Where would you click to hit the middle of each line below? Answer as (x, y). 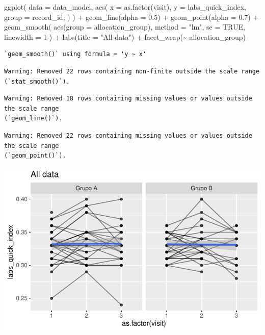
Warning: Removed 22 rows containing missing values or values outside (128, 135)
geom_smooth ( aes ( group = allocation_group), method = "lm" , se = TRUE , (125, 27)
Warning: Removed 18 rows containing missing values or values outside (128, 99)
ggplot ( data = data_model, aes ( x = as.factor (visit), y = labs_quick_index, (125, 7)
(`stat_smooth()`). (37, 81)
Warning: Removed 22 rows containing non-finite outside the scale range (132, 71)
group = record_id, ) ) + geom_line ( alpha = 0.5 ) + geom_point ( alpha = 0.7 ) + (131, 17)
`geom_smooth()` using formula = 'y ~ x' (75, 54)
